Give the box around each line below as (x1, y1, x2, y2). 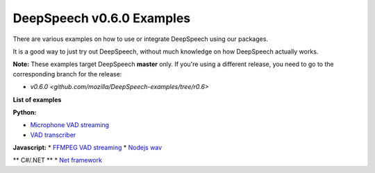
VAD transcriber (30, 131, 76, 139)
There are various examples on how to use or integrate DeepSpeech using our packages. (12, 35, 269, 43)
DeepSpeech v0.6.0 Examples (12, 10, 191, 26)
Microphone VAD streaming (30, 121, 110, 129)
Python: (12, 108, 37, 116)
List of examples (12, 95, 62, 104)
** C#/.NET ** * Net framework (12, 156, 102, 165)
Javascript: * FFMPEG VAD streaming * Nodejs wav (12, 143, 162, 152)
